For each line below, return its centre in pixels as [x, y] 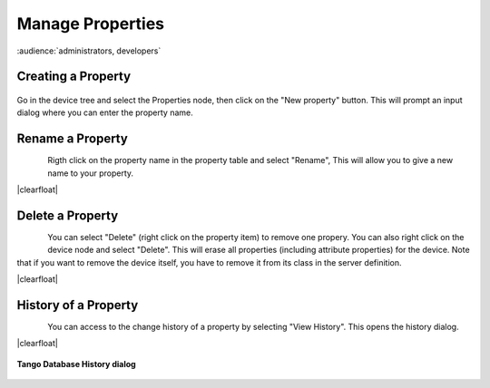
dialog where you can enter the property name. [105, 112]
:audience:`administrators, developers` [89, 51]
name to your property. [91, 173]
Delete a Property [68, 215]
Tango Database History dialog [76, 364]
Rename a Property [73, 139]
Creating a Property [74, 77]
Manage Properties [91, 24]
